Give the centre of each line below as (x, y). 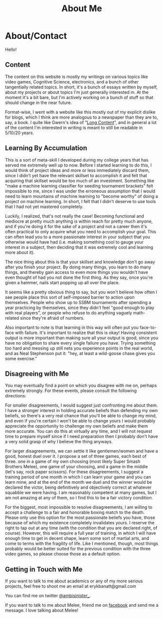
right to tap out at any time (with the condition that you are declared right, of (81, 528)
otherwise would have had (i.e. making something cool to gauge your (74, 242)
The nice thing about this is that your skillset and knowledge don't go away (80, 262)
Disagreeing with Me (37, 374)
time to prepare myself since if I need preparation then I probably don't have (81, 436)
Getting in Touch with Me (44, 569)
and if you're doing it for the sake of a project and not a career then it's (76, 226)
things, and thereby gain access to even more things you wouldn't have (77, 272)
